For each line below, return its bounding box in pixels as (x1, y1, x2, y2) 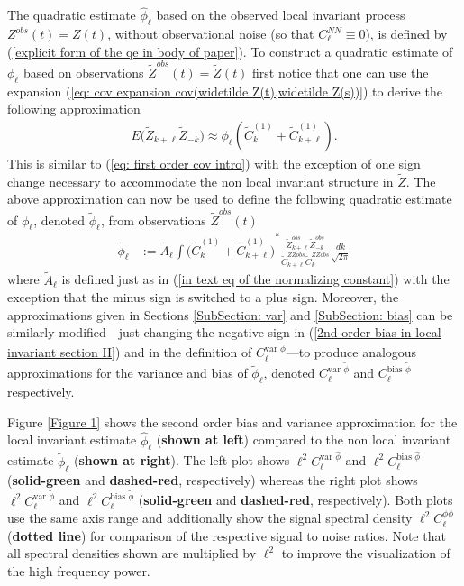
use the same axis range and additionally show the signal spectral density (7, 508, 413, 527)
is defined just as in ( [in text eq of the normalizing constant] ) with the (61, 270, 450, 288)
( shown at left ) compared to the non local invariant (156, 430, 451, 449)
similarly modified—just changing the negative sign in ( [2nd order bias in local (7, 323, 441, 342)
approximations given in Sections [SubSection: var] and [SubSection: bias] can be (7, 305, 453, 324)
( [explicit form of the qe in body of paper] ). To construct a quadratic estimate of (7, 41, 453, 60)
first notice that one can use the (252, 62, 429, 81)
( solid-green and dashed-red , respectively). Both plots (138, 490, 453, 509)
